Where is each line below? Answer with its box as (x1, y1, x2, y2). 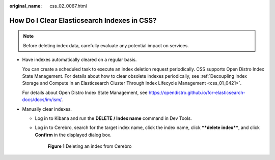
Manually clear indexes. (22, 106, 72, 112)
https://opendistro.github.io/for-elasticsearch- (148, 89, 245, 95)
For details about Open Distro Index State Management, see (22, 89, 148, 95)
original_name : (9, 3, 42, 9)
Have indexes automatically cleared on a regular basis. (22, 56, 137, 63)
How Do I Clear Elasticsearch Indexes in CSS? (9, 16, 157, 25)
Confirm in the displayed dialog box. (35, 132, 112, 138)
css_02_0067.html (49, 3, 87, 9)
